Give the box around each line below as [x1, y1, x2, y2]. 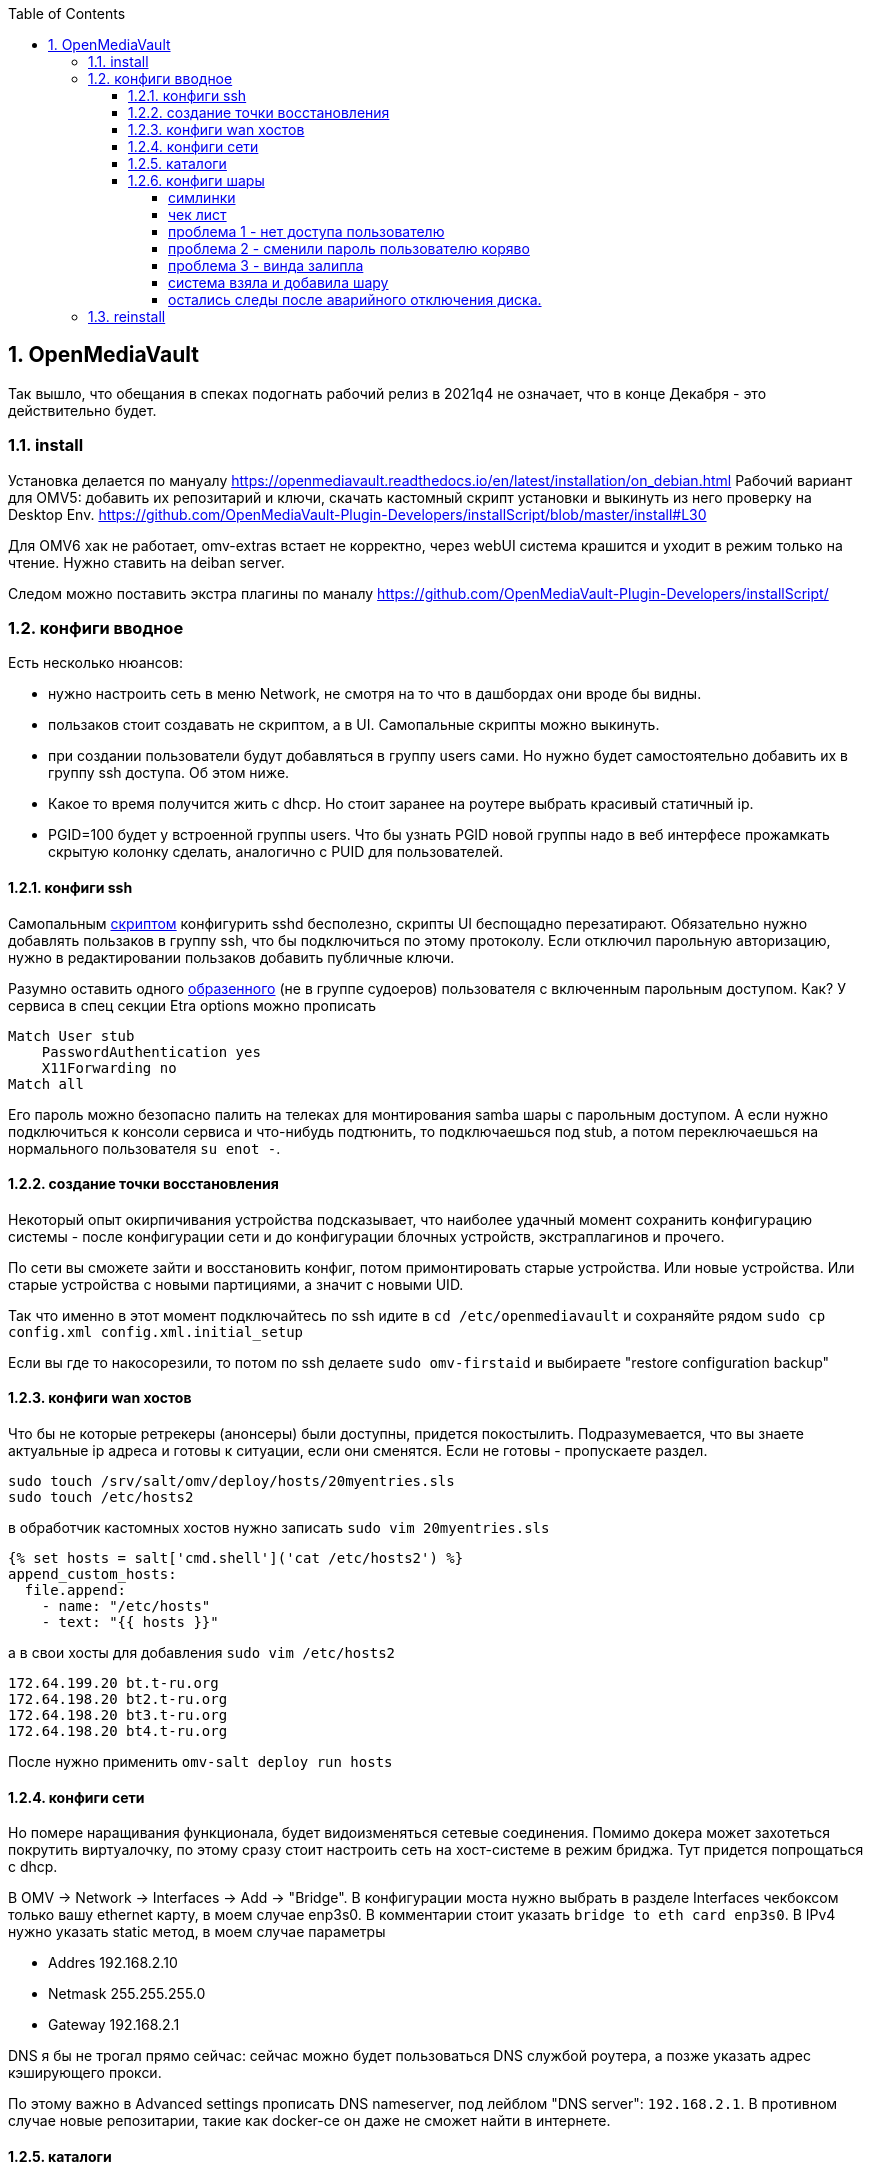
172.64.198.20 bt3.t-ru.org [8, 1707, 228, 1723]
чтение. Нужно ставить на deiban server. [8, 553, 285, 571]
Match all [8, 1075, 84, 1092]
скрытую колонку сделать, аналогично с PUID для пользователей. [48, 843, 504, 861]
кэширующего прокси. [8, 2064, 162, 2082]
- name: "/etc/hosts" [41, 1598, 211, 1614]
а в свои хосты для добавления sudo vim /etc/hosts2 [8, 1644, 395, 1661]
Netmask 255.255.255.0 [48, 1985, 206, 2003]
